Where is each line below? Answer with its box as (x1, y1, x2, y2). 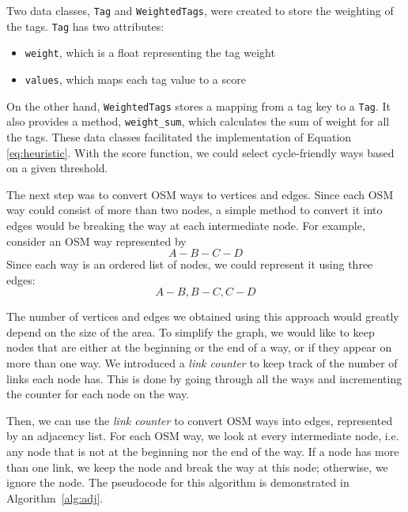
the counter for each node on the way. (6, 386, 190, 402)
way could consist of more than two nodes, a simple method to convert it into (6, 201, 383, 218)
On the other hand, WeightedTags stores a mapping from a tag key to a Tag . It (6, 97, 391, 114)
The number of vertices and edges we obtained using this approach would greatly (6, 308, 399, 325)
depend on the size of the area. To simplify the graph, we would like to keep (6, 323, 375, 340)
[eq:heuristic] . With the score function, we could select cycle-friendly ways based (6, 144, 395, 160)
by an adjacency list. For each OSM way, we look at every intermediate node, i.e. (6, 427, 399, 444)
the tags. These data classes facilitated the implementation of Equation (6, 128, 352, 145)
